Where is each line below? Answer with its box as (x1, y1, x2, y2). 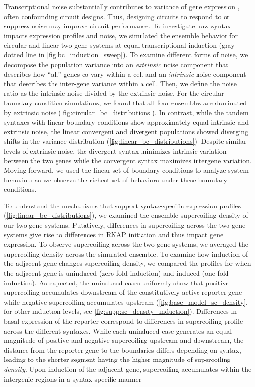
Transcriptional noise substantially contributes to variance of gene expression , (4, 1, 240, 11)
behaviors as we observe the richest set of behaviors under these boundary (4, 174, 227, 184)
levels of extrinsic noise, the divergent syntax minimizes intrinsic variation (4, 145, 227, 155)
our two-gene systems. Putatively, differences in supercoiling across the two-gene (4, 220, 246, 230)
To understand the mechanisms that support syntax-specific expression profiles (4, 200, 241, 210)
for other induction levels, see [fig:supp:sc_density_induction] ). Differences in (4, 306, 237, 316)
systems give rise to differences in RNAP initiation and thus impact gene (4, 229, 224, 239)
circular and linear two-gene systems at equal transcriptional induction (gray (4, 40, 235, 50)
